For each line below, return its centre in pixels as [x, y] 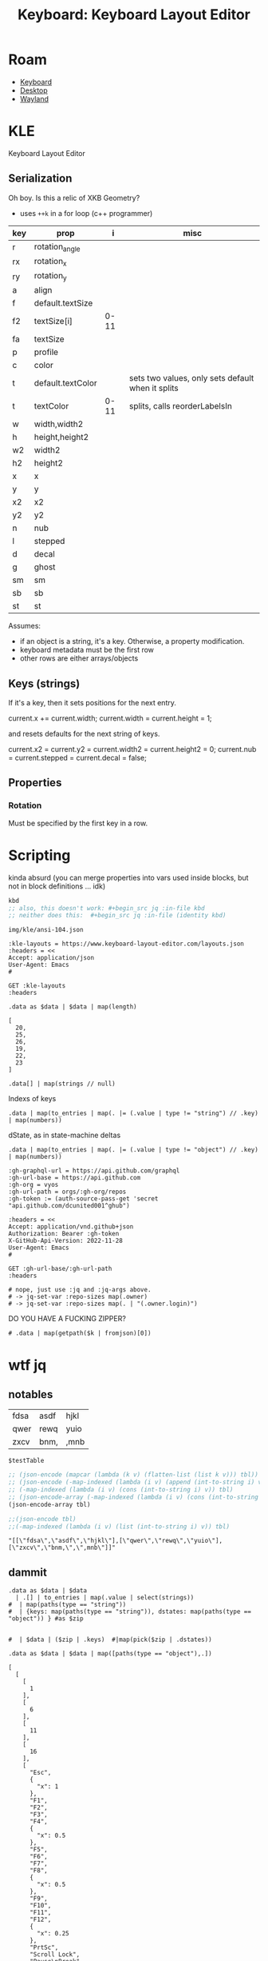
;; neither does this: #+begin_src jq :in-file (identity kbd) [117, 916]
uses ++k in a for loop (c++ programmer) [86, 213]
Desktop [33, 90]
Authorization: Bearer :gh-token [64, 1234]
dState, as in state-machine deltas [65, 1135]
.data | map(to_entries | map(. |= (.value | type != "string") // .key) [134, 1113]
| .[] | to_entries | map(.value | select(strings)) [105, 1598]
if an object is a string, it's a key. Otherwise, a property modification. [132, 641]
